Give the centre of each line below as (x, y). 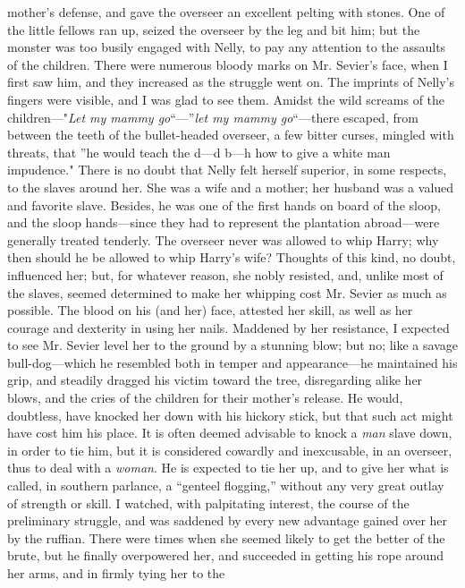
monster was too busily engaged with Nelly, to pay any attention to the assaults (227, 47)
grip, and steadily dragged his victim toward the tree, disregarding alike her (215, 380)
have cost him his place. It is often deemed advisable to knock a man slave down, (230, 433)
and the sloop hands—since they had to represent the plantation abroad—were (224, 222)
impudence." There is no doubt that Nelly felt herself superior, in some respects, (227, 170)
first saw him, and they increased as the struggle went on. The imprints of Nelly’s (231, 82)
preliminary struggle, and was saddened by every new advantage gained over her (228, 520)
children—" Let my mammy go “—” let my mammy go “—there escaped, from (213, 117)
